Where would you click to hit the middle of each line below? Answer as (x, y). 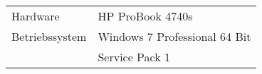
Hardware (36, 16)
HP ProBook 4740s (145, 16)
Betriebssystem (49, 36)
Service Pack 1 (134, 57)
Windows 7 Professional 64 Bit (174, 36)
